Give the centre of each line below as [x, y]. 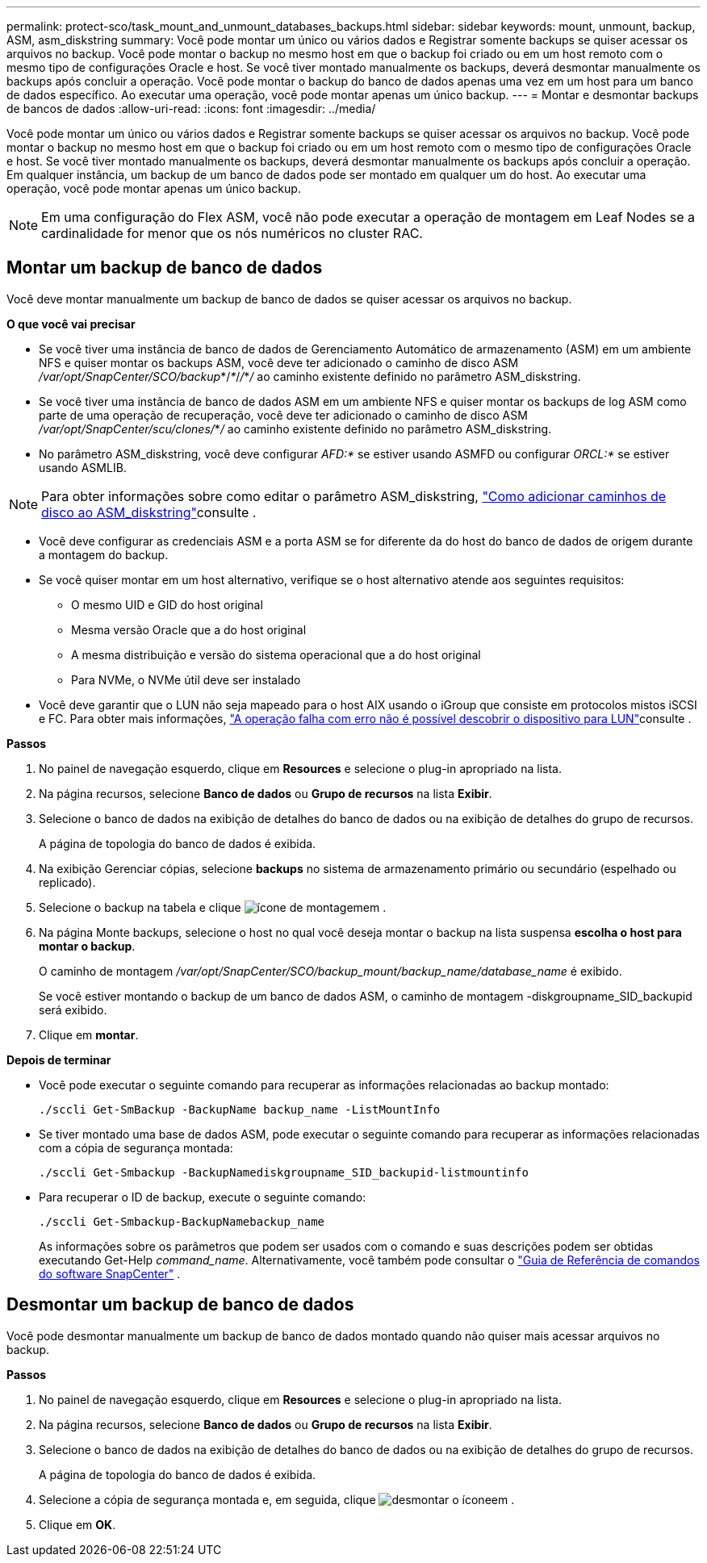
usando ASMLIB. [83, 467]
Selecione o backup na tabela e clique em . [213, 907]
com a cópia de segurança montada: [136, 1147]
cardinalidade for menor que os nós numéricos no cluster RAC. [232, 233]
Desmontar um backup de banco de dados [180, 1305]
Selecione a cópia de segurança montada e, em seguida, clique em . [277, 1499]
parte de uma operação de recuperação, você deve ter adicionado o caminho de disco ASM [283, 415]
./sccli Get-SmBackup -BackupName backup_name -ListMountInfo [240, 1109]
